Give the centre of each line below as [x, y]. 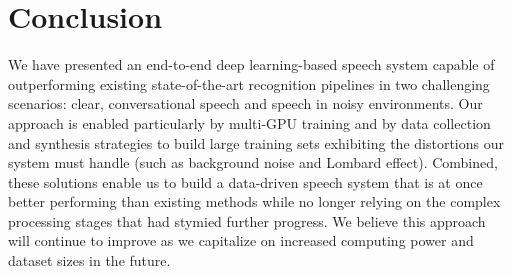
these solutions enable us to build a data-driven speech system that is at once [245, 181]
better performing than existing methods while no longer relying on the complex [254, 201]
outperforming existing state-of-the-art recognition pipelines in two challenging [249, 83]
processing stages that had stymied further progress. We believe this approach [247, 220]
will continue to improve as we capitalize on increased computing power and [241, 240]
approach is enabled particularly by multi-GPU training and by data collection [249, 122]
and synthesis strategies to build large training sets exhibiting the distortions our [256, 142]
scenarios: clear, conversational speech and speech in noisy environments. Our [245, 103]
